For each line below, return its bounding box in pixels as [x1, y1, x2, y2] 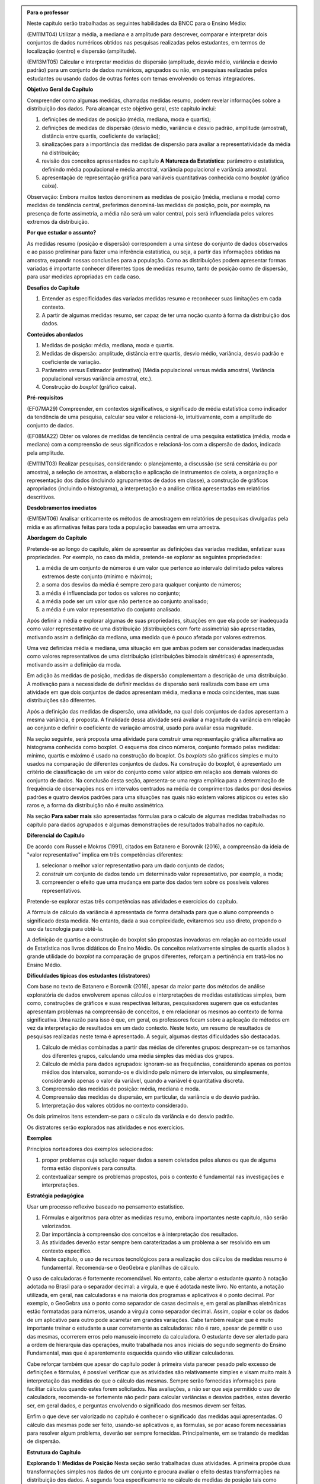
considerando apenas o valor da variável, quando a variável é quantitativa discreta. [41, 1077, 245, 1084]
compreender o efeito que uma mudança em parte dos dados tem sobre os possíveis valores [41, 879, 269, 886]
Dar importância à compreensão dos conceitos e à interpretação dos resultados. [41, 1231, 239, 1238]
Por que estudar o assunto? [27, 229, 97, 236]
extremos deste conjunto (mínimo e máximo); [41, 573, 152, 580]
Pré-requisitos [27, 394, 63, 401]
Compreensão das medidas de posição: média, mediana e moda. [41, 1085, 201, 1092]
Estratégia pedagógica [27, 1192, 84, 1199]
